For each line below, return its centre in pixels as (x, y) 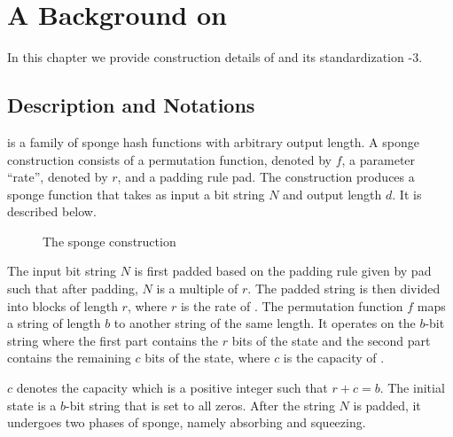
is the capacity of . (334, 358)
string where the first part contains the (113, 340)
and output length (332, 194)
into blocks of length (62, 305)
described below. (52, 211)
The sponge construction (109, 241)
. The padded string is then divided (344, 289)
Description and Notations (131, 105)
